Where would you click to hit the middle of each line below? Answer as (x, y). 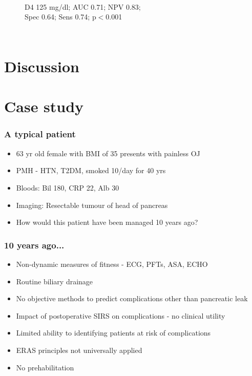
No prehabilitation (45, 367)
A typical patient (40, 134)
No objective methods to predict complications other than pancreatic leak (132, 298)
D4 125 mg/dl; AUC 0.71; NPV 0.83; (83, 6)
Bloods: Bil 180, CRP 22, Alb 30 (68, 187)
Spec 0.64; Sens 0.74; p (60, 17)
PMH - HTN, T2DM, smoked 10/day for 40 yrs (91, 170)
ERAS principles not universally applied (79, 350)
